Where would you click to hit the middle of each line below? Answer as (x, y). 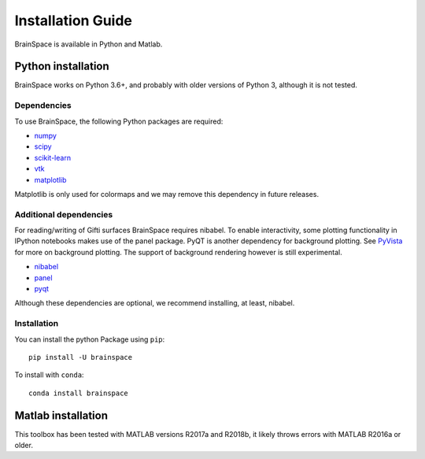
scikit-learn (52, 157)
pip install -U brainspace (81, 357)
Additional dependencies (64, 214)
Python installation (62, 67)
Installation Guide (74, 20)
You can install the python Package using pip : (90, 339)
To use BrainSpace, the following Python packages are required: (119, 121)
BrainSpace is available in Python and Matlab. (89, 44)
